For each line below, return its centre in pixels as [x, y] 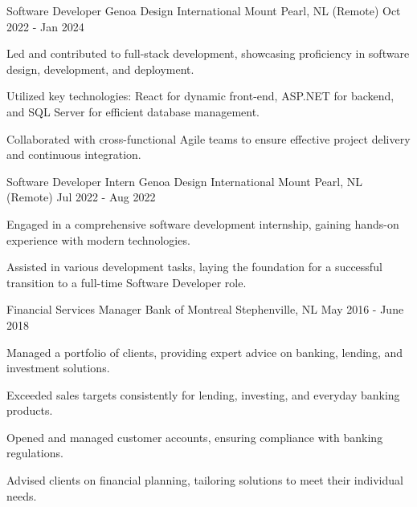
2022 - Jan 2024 [45, 26]
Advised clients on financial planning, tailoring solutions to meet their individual [205, 480]
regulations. [35, 453]
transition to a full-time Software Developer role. [127, 282]
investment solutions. [58, 368]
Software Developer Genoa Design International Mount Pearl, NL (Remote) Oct [204, 10]
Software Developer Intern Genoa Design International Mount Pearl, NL [184, 181]
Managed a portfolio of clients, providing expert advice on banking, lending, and [205, 352]
